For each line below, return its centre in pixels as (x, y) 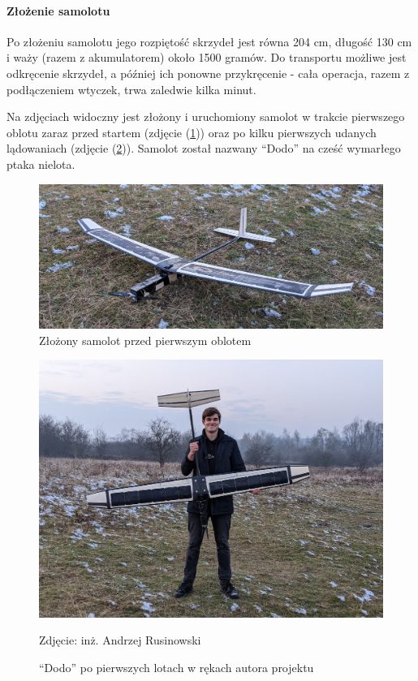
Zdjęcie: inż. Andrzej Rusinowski (120, 640)
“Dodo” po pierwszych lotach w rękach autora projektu (177, 667)
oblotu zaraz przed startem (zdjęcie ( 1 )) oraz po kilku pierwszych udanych (192, 132)
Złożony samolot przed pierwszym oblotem (145, 340)
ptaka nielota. (41, 164)
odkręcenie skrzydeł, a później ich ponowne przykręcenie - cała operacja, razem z (208, 73)
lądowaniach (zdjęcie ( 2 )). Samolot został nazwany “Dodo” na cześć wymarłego (204, 148)
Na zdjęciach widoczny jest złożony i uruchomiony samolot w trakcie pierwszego (206, 116)
